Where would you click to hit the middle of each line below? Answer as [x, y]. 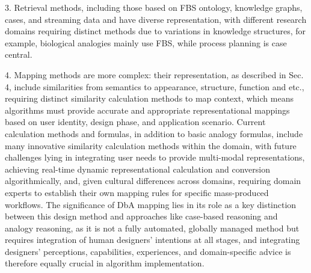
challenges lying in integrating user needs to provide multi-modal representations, [155, 157]
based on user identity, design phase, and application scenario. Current [135, 122]
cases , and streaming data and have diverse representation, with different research [156, 19]
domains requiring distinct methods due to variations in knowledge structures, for [155, 31]
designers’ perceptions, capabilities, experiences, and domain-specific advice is [148, 251]
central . [19, 54]
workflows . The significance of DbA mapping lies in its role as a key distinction [151, 204]
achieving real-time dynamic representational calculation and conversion [137, 169]
